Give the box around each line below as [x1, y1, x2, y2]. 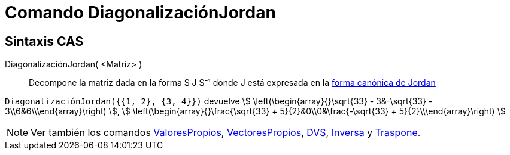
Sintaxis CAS [5, 33, 84, 49]
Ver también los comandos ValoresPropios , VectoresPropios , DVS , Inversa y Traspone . [31, 126, 421, 139]
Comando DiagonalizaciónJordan [5, 2, 276, 23]
